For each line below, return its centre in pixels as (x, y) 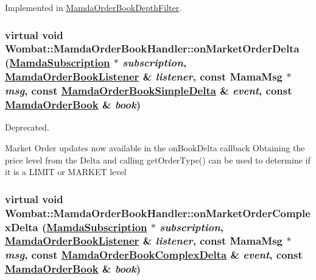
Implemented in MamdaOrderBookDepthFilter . (93, 7)
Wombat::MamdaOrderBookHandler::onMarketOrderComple (158, 213)
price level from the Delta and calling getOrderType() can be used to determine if (158, 160)
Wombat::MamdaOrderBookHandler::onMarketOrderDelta (152, 48)
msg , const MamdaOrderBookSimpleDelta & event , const (149, 91)
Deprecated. (27, 127)
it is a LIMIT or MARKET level (66, 172)
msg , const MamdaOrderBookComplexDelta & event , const (154, 255)
